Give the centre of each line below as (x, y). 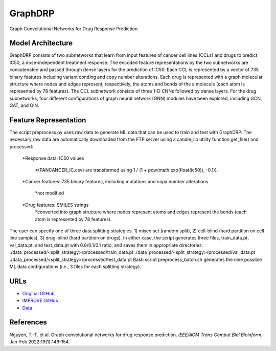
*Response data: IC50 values (53, 158)
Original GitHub (38, 293)
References (28, 322)
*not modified (50, 193)
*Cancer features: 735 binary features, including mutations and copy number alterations (115, 182)
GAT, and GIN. (24, 105)
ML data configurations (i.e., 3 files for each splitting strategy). (75, 267)
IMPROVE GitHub (40, 301)
